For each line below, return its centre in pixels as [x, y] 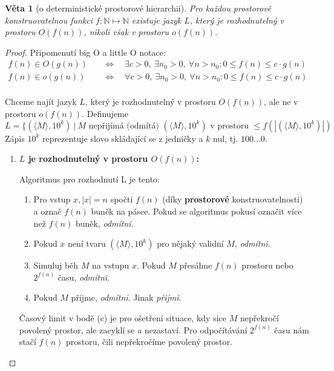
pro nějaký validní [190, 243]
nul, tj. [226, 138]
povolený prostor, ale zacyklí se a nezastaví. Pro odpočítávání [133, 329]
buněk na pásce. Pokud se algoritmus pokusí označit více [196, 211]
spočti [122, 199]
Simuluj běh [56, 265]
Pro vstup [52, 199]
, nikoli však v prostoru [126, 32]
